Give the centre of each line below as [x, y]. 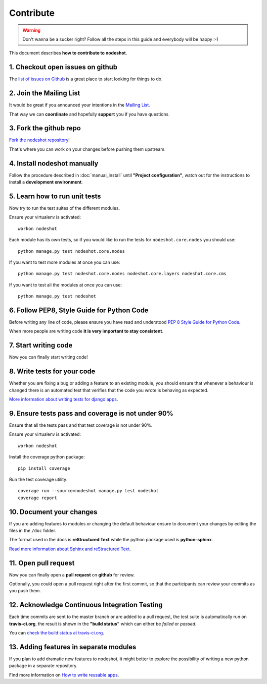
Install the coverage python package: [47, 457]
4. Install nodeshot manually [54, 163]
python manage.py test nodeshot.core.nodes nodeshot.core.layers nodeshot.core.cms [122, 274]
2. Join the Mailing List [44, 93]
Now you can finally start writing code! [48, 357]
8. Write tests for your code [52, 371]
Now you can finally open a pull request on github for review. [72, 574]
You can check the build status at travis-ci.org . [57, 633]
